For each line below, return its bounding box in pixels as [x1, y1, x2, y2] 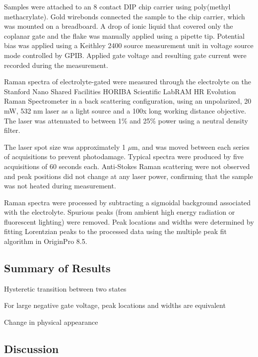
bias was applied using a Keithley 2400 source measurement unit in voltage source [4, 40, 254, 51]
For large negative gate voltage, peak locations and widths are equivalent [4, 300, 226, 310]
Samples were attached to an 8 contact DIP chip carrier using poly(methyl [4, 1, 231, 11]
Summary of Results [4, 260, 111, 276]
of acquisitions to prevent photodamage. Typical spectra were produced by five [4, 151, 244, 162]
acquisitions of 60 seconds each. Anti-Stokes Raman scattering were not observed [4, 161, 250, 171]
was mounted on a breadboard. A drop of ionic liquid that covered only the [4, 21, 233, 31]
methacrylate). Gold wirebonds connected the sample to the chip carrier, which [4, 11, 245, 21]
